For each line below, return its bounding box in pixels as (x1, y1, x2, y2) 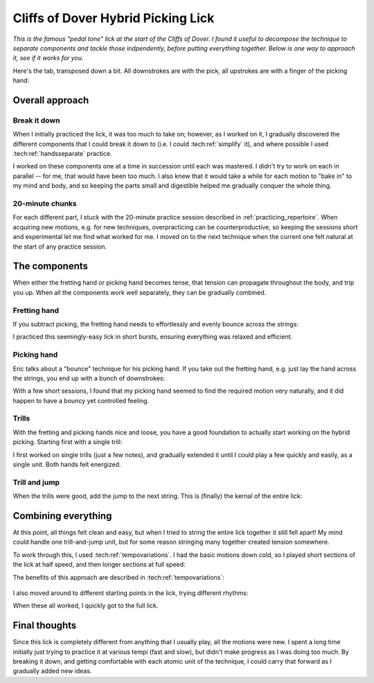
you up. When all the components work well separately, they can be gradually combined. (12, 288, 267, 296)
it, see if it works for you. (12, 54, 84, 62)
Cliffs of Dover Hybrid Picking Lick (12, 10, 215, 26)
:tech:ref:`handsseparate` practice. (12, 150, 112, 158)
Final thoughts (12, 620, 77, 632)
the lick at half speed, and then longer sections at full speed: (12, 560, 186, 569)
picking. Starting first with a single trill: (12, 438, 123, 446)
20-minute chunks (12, 198, 78, 208)
